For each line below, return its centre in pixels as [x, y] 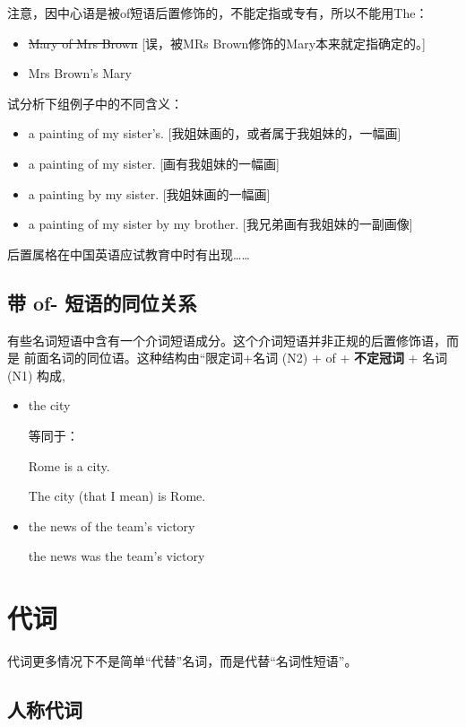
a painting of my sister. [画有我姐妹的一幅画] [154, 163]
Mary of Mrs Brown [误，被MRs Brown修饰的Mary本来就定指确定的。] [227, 43]
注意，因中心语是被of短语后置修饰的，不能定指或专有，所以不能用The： [218, 13]
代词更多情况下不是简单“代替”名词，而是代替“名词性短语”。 [182, 661]
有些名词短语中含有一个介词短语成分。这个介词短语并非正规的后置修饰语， [227, 340]
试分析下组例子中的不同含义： [95, 103]
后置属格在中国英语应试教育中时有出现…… [129, 254]
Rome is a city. [69, 465]
